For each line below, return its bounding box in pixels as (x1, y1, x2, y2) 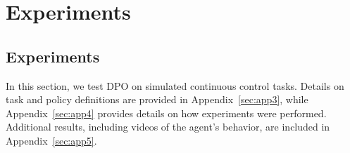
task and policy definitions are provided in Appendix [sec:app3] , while (6, 92, 308, 107)
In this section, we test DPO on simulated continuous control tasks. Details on (6, 78, 344, 93)
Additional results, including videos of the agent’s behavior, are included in (6, 119, 330, 134)
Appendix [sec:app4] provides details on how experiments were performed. (6, 105, 327, 120)
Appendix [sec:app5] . (6, 133, 97, 147)
